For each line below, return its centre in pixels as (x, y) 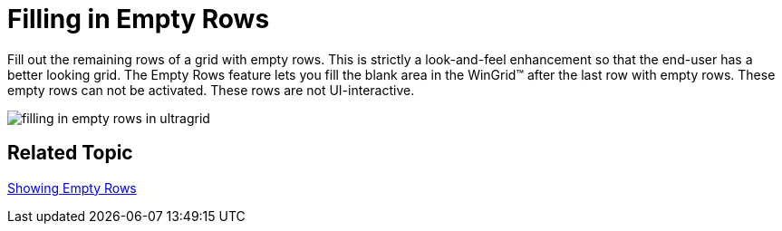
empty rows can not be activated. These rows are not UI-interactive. (211, 90)
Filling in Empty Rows (139, 19)
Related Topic (70, 153)
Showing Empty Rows (72, 188)
